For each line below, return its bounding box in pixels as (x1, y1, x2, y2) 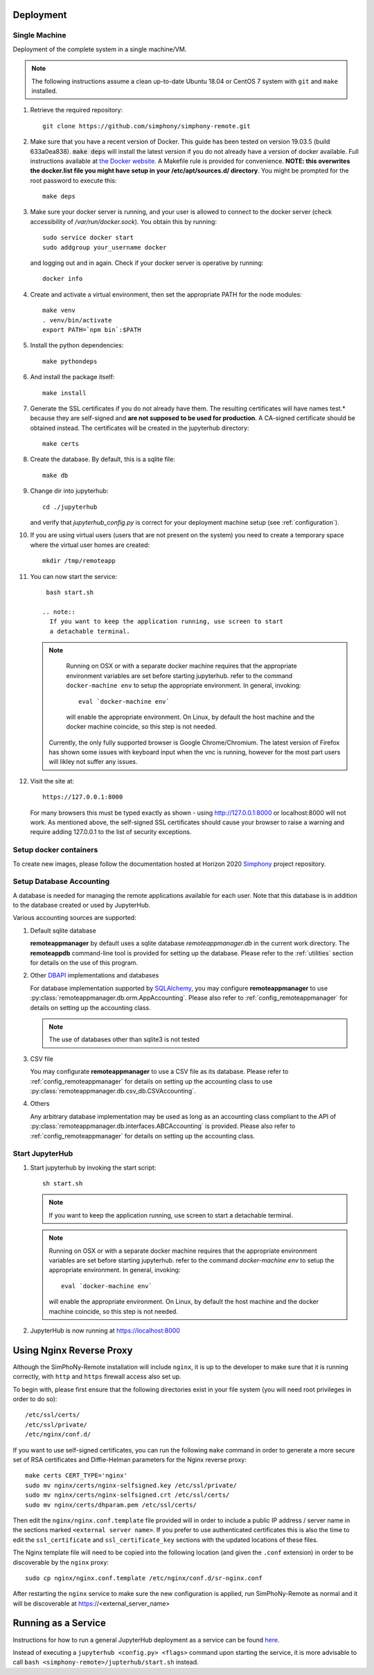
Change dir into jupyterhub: (30, 487, 109, 495)
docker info (42, 275, 83, 283)
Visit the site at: (30, 776, 75, 785)
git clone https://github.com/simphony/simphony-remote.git (42, 122, 251, 130)
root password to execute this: (30, 176, 117, 184)
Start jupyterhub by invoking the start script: (30, 1163, 157, 1172)
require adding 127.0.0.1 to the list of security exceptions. (30, 828, 192, 836)
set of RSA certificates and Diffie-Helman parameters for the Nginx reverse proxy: (12, 1455, 247, 1464)
